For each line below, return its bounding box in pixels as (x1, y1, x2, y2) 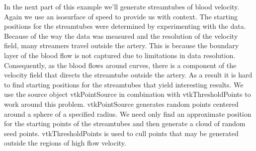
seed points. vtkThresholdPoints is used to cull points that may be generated (4, 128, 239, 138)
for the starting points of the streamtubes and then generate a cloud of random (4, 118, 246, 129)
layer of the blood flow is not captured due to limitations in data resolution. (4, 50, 236, 60)
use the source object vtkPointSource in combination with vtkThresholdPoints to (4, 89, 251, 99)
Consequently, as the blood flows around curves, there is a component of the (4, 60, 237, 70)
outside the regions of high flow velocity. (4, 138, 126, 148)
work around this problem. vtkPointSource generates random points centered (4, 98, 239, 109)
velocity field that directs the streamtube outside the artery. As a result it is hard (4, 70, 253, 80)
